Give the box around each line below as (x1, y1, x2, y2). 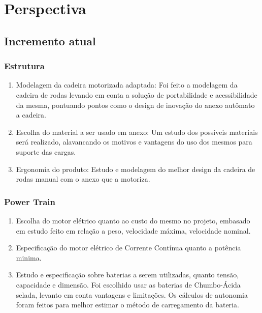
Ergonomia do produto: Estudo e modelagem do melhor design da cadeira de (16, 163, 255, 174)
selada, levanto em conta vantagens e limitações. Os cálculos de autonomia (16, 289, 248, 300)
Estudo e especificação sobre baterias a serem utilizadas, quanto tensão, (16, 269, 239, 280)
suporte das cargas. (16, 146, 76, 157)
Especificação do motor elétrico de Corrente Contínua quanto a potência (16, 242, 241, 253)
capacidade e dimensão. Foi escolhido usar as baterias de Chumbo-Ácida (16, 279, 241, 290)
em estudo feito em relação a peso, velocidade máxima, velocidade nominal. (16, 225, 251, 236)
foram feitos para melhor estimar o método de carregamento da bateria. (16, 299, 239, 310)
